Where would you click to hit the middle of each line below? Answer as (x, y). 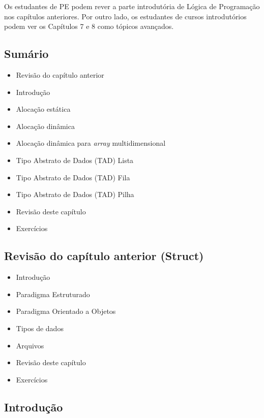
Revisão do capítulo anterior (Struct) (104, 256)
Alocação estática (43, 109)
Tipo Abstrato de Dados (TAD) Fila (73, 177)
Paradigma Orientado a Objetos (66, 311)
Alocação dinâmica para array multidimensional (91, 143)
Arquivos (30, 345)
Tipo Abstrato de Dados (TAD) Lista (75, 160)
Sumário (26, 54)
